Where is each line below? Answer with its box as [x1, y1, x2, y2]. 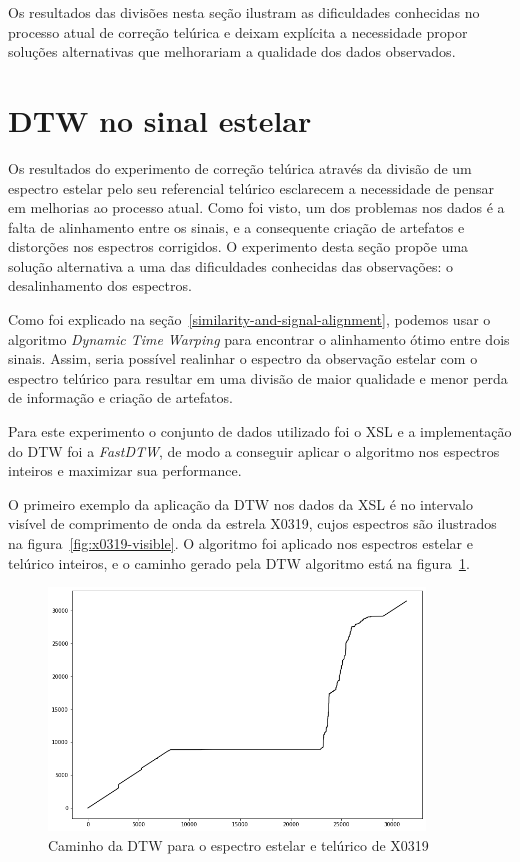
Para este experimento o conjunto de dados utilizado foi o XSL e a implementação [8, 421, 512, 442]
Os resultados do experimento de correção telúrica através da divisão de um [8, 157, 472, 178]
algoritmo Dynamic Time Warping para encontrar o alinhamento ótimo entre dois [8, 328, 510, 349]
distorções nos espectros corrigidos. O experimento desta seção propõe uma [8, 236, 469, 257]
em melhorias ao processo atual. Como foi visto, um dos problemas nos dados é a [8, 197, 505, 218]
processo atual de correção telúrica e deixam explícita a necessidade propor [8, 21, 468, 42]
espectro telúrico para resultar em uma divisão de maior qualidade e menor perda [8, 367, 508, 388]
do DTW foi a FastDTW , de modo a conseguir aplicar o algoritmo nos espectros [8, 440, 500, 461]
